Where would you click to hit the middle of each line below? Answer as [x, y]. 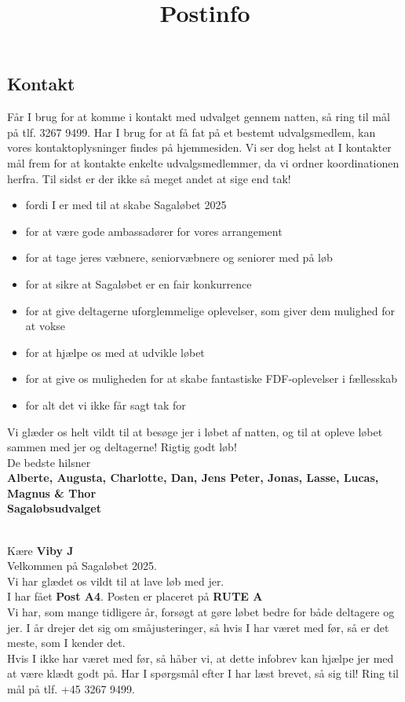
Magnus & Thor [52, 493]
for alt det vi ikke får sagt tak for [106, 404]
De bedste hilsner [49, 462]
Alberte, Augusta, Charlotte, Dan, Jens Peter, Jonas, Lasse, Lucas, [193, 478]
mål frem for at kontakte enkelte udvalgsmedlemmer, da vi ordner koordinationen [203, 162]
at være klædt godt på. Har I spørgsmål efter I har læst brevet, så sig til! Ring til [203, 673]
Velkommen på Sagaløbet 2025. [82, 566]
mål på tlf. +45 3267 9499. [71, 689]
